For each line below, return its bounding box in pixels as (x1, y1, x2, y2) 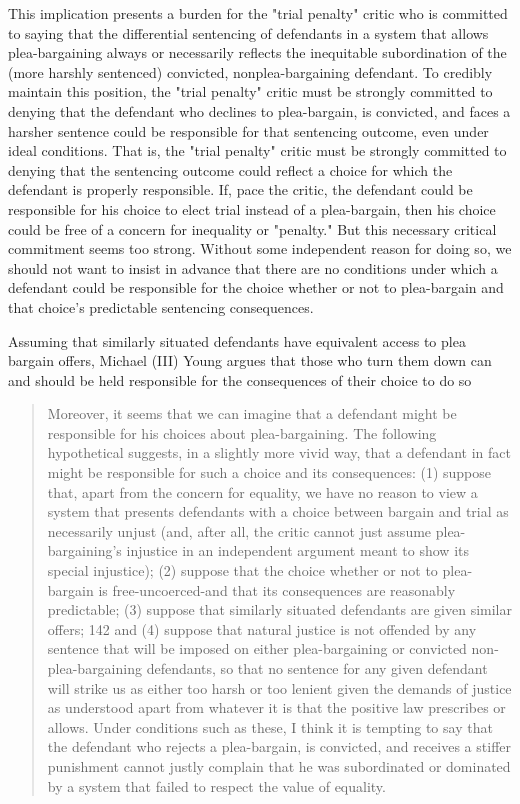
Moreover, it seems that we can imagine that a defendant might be (47, 403, 457, 424)
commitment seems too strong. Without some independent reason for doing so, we (8, 238, 512, 259)
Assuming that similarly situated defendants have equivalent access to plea (8, 330, 466, 351)
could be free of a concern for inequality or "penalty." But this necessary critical (8, 218, 497, 239)
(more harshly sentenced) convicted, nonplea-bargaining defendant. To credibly (8, 61, 493, 82)
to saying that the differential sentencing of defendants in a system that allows (8, 22, 489, 43)
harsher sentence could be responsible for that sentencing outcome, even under (8, 120, 489, 141)
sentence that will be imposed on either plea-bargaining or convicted (47, 638, 467, 659)
